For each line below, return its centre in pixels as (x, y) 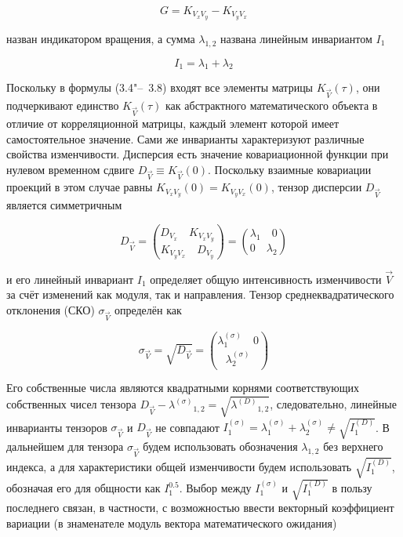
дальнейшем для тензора (65, 446)
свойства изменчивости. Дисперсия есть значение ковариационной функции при (198, 154)
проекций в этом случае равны (80, 187)
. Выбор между (215, 488)
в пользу (352, 488)
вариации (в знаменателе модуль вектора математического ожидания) (172, 522)
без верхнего (353, 446)
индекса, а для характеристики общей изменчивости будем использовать (179, 466)
